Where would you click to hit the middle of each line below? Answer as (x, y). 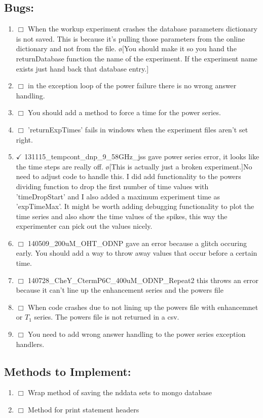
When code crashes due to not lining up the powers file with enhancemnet (143, 307)
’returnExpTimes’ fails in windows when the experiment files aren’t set (138, 129)
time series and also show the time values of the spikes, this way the (122, 216)
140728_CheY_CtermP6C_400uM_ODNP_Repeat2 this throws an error (143, 280)
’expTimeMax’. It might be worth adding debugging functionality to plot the (135, 206)
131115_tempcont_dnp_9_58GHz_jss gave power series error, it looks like (142, 156)
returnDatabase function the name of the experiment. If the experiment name (137, 58)
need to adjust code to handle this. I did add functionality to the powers (128, 176)
